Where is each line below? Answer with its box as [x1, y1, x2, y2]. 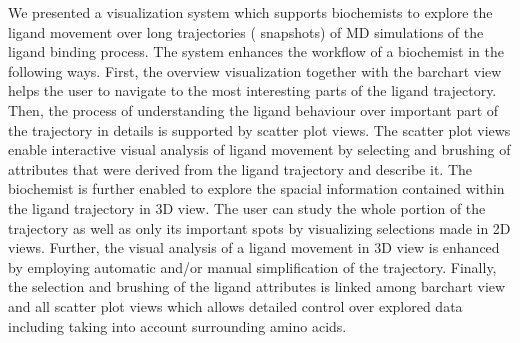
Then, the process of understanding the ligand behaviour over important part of [8, 99, 499, 120]
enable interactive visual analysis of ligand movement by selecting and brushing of [8, 139, 511, 160]
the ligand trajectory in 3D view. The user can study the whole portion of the [8, 197, 486, 218]
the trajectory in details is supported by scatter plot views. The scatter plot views [8, 119, 511, 140]
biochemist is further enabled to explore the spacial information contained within [8, 178, 505, 199]
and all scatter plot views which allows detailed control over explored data [8, 295, 463, 316]
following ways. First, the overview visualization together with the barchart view [8, 60, 502, 81]
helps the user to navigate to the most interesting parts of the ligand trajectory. [8, 80, 497, 101]
